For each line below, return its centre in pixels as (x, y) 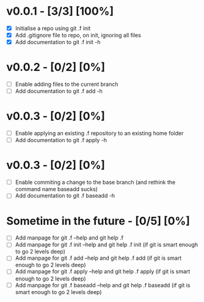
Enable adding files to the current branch (67, 85)
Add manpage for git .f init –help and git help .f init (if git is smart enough (107, 245)
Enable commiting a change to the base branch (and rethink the (95, 183)
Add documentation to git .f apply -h (61, 140)
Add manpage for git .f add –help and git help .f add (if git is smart (98, 258)
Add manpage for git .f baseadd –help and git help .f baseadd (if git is (103, 285)
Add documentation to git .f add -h (59, 91)
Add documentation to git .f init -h (58, 42)
